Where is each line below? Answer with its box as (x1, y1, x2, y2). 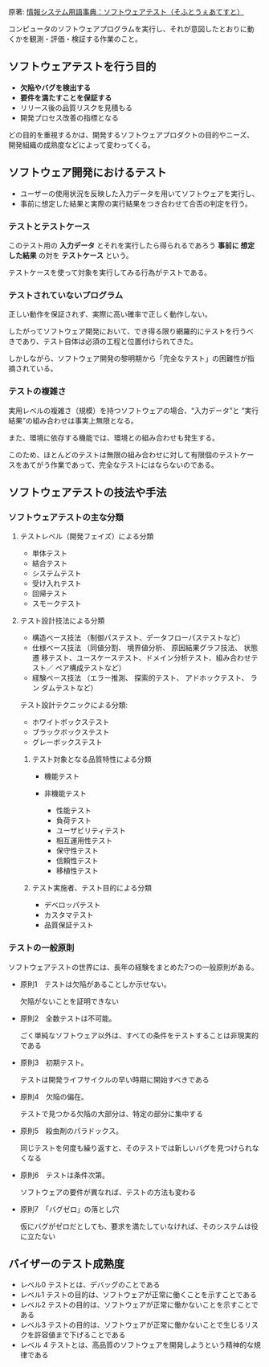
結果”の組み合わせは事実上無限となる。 (8, 415, 138, 425)
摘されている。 (8, 364, 58, 374)
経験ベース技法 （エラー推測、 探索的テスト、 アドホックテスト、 (31, 673, 249, 683)
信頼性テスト (55, 856, 99, 866)
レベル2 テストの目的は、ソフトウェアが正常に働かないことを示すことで (19, 1300, 259, 1310)
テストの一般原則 (8, 943, 75, 954)
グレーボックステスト (31, 738, 103, 747)
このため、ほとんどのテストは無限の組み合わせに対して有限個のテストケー (8, 449, 255, 460)
